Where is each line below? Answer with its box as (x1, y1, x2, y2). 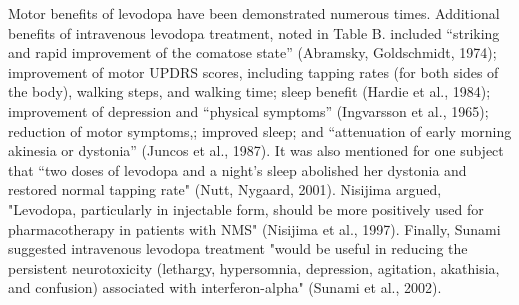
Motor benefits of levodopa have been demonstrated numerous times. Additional (8, 3, 500, 23)
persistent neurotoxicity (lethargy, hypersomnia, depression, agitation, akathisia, (8, 257, 500, 278)
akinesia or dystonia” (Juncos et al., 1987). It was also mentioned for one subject (8, 140, 504, 161)
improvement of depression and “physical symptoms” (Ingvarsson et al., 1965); (8, 100, 489, 121)
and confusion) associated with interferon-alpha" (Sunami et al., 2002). (8, 277, 442, 298)
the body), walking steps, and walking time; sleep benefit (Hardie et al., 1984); (8, 81, 491, 102)
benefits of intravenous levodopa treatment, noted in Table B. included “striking (8, 22, 500, 43)
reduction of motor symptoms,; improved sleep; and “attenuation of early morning (8, 120, 512, 141)
